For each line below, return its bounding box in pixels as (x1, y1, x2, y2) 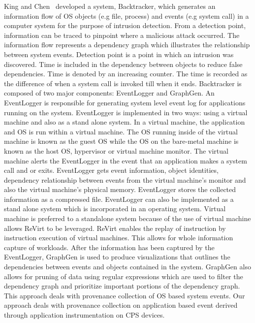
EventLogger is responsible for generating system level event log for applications (4, 97, 246, 107)
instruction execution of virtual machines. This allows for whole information (4, 232, 233, 243)
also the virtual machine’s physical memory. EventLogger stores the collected (4, 184, 236, 194)
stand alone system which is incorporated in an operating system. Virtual (4, 203, 226, 214)
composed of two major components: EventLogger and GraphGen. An (4, 88, 215, 98)
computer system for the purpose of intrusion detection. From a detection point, (4, 20, 246, 31)
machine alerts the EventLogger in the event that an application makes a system (4, 155, 247, 165)
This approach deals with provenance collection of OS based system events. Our (4, 290, 245, 300)
